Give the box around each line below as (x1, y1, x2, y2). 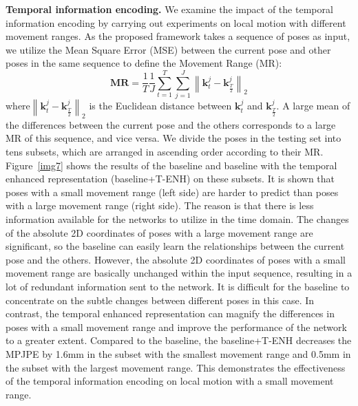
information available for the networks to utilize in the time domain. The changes (6, 212, 349, 226)
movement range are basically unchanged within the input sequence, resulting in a (6, 266, 352, 280)
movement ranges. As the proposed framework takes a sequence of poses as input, (6, 29, 350, 43)
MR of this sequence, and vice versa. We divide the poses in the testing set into (6, 131, 341, 145)
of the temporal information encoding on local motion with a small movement (6, 374, 334, 388)
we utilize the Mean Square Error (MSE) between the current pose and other (6, 42, 331, 56)
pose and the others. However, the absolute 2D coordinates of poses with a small (6, 252, 346, 266)
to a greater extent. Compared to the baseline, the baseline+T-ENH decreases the (6, 333, 352, 348)
